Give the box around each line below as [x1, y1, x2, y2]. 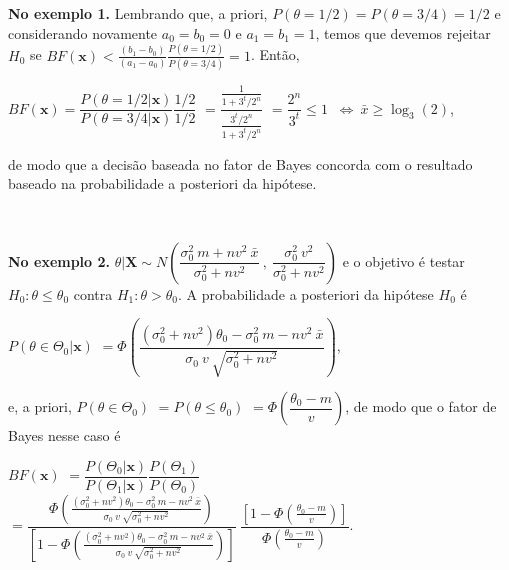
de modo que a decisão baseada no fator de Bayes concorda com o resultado [8, 153, 473, 174]
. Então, [250, 44, 300, 65]
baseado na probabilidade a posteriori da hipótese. [8, 173, 317, 194]
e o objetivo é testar [342, 250, 465, 271]
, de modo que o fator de [345, 396, 497, 417]
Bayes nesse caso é [8, 425, 121, 446]
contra [73, 283, 113, 304]
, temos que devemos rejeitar [315, 22, 491, 43]
